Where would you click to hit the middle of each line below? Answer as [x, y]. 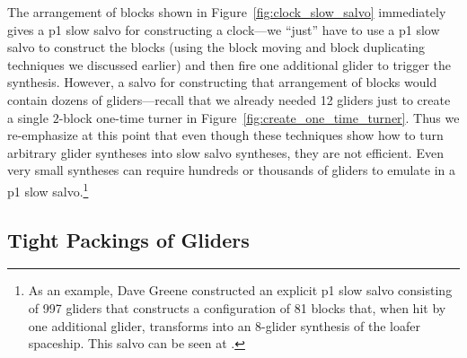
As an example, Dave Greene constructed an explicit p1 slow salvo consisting [240, 290]
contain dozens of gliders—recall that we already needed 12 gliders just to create [229, 99]
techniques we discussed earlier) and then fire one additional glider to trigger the [229, 64]
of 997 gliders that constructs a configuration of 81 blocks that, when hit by [237, 307]
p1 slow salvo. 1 [48, 189]
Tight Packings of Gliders [128, 239]
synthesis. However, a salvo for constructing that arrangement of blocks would [222, 82]
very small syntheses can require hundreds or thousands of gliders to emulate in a [231, 170]
